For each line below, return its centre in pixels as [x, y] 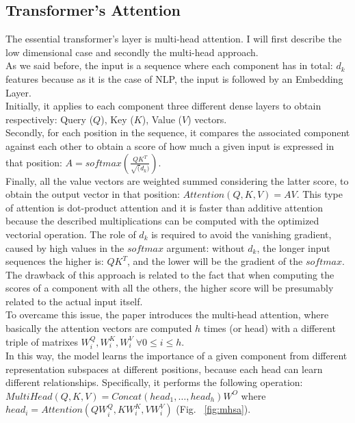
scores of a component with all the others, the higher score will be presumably [170, 288]
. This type [319, 194]
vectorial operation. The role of [71, 234]
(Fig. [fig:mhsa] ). [213, 409]
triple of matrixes [42, 341]
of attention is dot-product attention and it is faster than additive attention [164, 207]
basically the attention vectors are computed [99, 328]
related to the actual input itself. [74, 301]
